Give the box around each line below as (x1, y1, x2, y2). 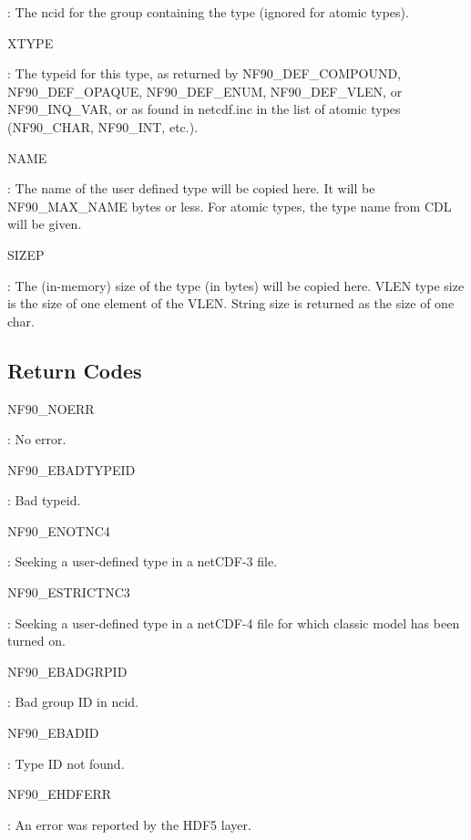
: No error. (7, 430, 67, 449)
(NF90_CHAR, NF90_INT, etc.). (7, 117, 199, 136)
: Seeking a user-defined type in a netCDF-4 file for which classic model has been (7, 613, 460, 632)
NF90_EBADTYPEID (7, 460, 136, 479)
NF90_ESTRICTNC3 (7, 583, 130, 602)
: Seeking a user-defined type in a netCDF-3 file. (7, 552, 278, 571)
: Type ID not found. (7, 753, 125, 773)
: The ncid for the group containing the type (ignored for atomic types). (7, 3, 409, 21)
